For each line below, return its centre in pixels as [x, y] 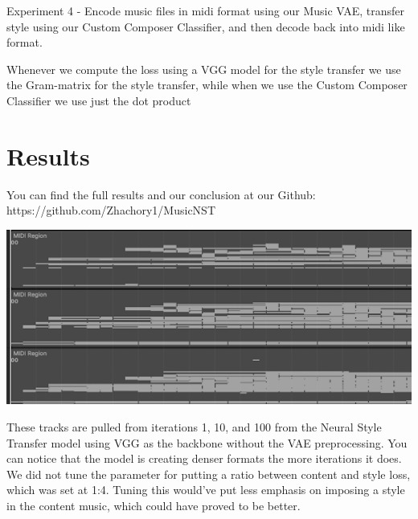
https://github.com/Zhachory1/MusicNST [111, 210]
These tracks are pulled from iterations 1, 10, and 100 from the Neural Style [194, 427]
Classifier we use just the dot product [99, 100]
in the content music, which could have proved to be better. [154, 505]
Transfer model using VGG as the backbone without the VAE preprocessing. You [207, 442]
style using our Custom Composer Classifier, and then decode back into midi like [206, 26]
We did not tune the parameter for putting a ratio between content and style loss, [209, 474]
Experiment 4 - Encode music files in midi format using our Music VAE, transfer [206, 10]
